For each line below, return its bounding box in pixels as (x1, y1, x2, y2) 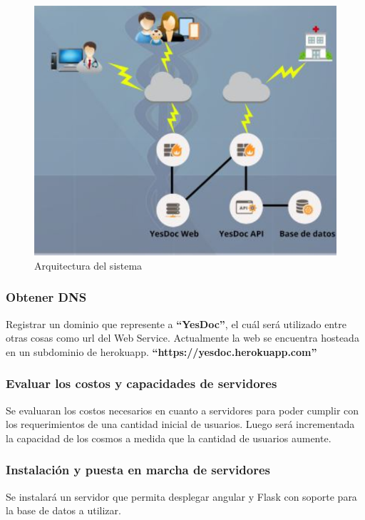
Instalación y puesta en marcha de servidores (6, 461, 270, 479)
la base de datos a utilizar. (6, 503, 121, 518)
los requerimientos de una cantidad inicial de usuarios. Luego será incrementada (6, 417, 355, 432)
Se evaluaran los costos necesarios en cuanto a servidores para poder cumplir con (6, 402, 359, 417)
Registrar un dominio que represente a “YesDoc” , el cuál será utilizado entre (6, 316, 346, 331)
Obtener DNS (6, 288, 87, 306)
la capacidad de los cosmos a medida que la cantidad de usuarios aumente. (6, 430, 331, 445)
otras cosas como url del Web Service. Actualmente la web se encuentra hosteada (6, 330, 359, 345)
